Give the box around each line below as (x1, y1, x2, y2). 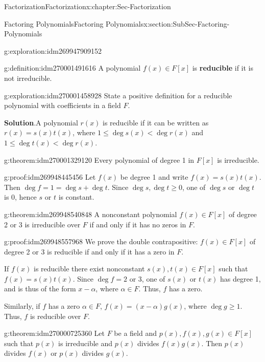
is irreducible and (58, 337, 113, 348)
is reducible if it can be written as (103, 117, 209, 127)
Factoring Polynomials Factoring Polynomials (4, 18, 144, 29)
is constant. (58, 191, 94, 202)
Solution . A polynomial (4, 117, 78, 127)
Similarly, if (4, 301, 40, 311)
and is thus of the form (4, 283, 76, 294)
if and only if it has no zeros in (89, 219, 186, 229)
